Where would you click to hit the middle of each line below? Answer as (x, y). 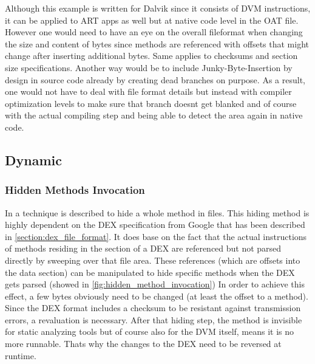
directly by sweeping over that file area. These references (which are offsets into (153, 260)
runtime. (21, 355)
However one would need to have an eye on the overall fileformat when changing (154, 32)
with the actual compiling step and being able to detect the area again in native (154, 115)
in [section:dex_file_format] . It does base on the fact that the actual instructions (156, 236)
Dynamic (33, 160)
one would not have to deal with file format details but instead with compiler (148, 91)
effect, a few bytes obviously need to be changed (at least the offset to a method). (157, 296)
